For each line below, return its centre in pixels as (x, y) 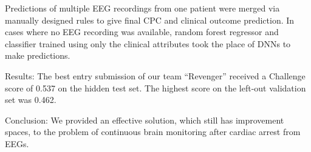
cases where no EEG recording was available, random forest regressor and (142, 32)
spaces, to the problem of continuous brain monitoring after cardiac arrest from (153, 132)
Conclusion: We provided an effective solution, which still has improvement (145, 120)
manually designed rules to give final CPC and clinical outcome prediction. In (150, 20)
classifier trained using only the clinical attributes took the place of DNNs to (148, 43)
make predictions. (38, 55)
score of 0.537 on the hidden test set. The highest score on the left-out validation (155, 88)
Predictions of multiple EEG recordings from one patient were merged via (142, 8)
